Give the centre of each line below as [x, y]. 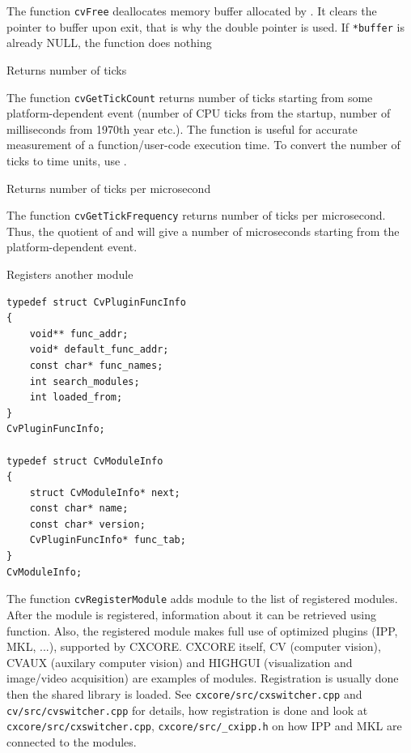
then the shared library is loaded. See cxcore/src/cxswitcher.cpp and [184, 693]
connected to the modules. [72, 741]
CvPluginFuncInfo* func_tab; [108, 540]
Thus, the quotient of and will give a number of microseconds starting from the [203, 231]
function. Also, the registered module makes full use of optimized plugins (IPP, [202, 630]
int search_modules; [85, 381]
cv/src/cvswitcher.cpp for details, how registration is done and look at [187, 710]
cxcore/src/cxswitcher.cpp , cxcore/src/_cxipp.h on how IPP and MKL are [204, 726]
